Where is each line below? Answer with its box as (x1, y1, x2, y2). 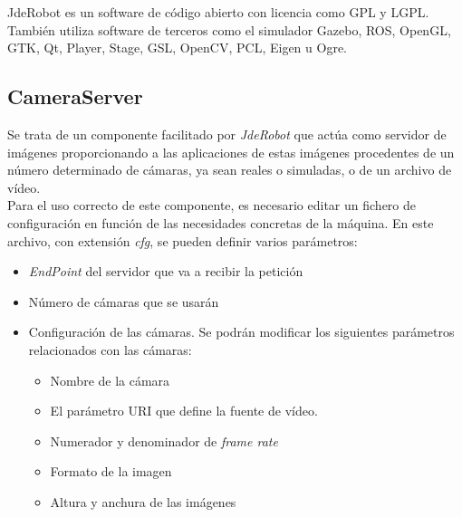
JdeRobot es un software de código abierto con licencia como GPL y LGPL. (7, 3, 429, 21)
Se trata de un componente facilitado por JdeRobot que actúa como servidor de (7, 124, 447, 143)
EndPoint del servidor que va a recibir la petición (28, 262, 303, 281)
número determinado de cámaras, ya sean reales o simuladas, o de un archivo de (7, 160, 452, 179)
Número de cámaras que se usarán (28, 292, 219, 311)
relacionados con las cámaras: (28, 340, 192, 359)
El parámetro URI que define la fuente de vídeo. (50, 401, 318, 420)
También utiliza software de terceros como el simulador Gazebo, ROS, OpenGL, (7, 20, 451, 39)
